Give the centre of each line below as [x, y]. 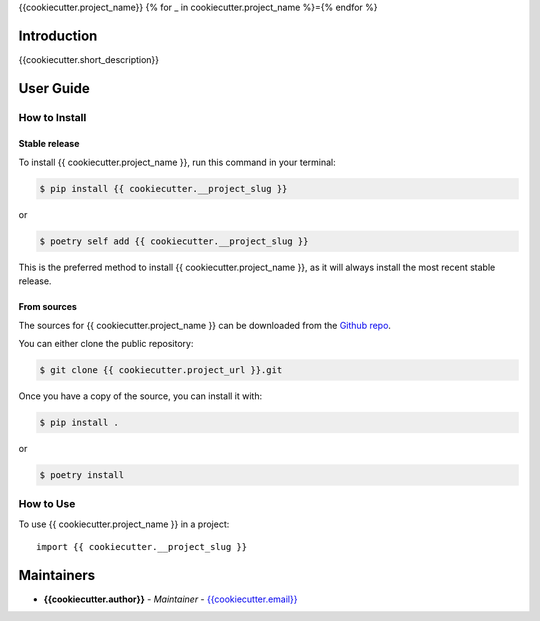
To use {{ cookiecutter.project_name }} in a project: [124, 524]
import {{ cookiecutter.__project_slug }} [142, 547]
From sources [47, 307]
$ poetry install [82, 474]
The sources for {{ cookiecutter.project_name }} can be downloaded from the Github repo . [205, 325]
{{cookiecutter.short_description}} [89, 59]
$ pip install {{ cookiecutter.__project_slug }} [163, 188]
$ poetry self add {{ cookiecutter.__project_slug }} [174, 241]
